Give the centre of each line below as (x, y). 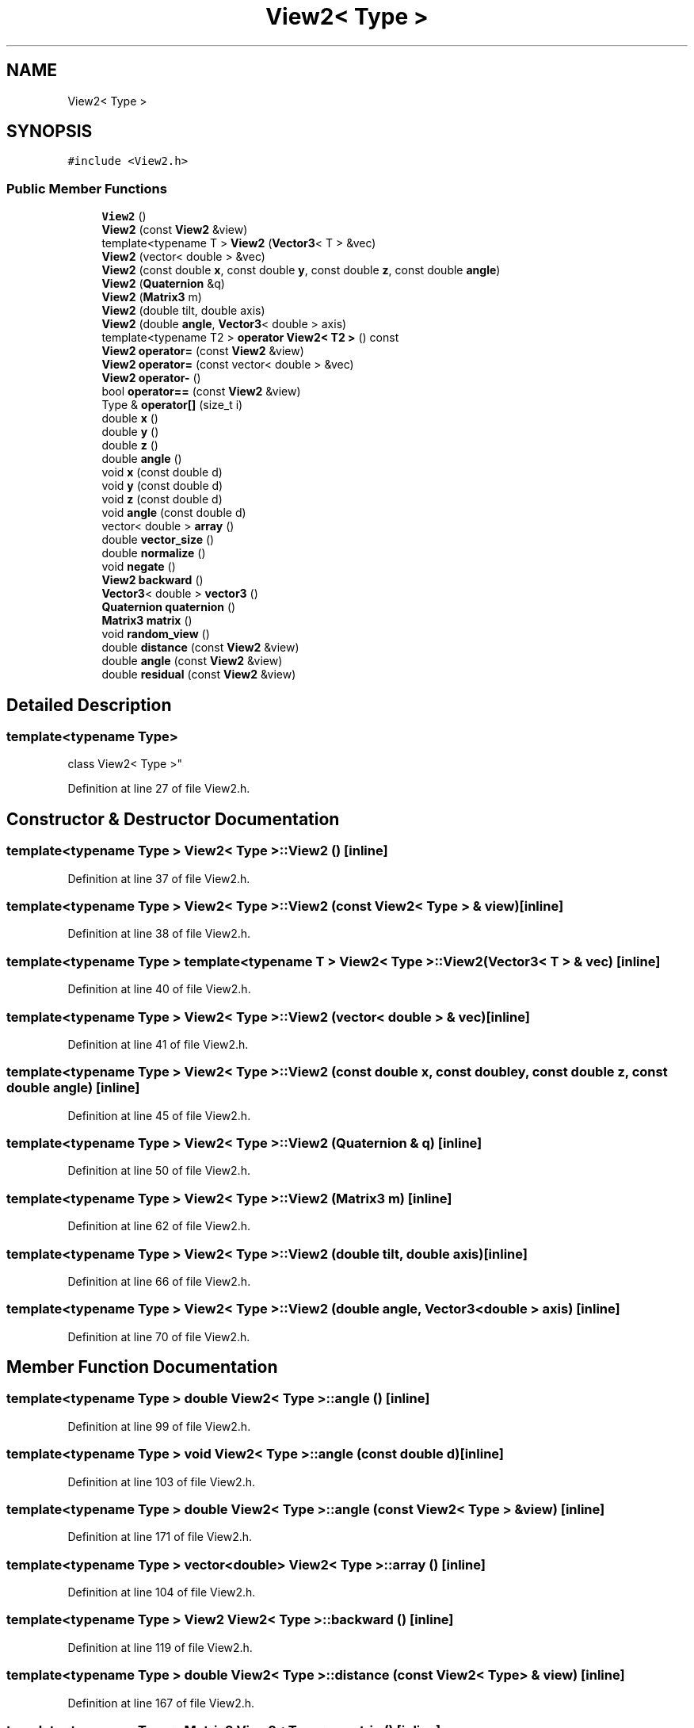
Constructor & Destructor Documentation (173, 819)
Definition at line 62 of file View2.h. (159, 1226)
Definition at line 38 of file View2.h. (159, 934)
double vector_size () (158, 540)
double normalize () (154, 553)
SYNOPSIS (50, 132)
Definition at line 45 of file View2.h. (159, 1115)
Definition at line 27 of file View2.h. (159, 789)
